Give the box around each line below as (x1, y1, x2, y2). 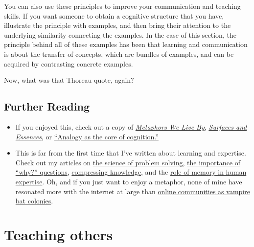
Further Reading (4, 99, 90, 114)
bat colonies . (15, 196, 53, 206)
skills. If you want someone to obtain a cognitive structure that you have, (4, 10, 224, 21)
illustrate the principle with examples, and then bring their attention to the (4, 20, 231, 30)
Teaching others (4, 224, 113, 244)
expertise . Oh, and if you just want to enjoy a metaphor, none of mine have (15, 176, 242, 186)
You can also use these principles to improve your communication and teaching (4, 1, 241, 11)
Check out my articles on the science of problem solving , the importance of (15, 157, 241, 167)
